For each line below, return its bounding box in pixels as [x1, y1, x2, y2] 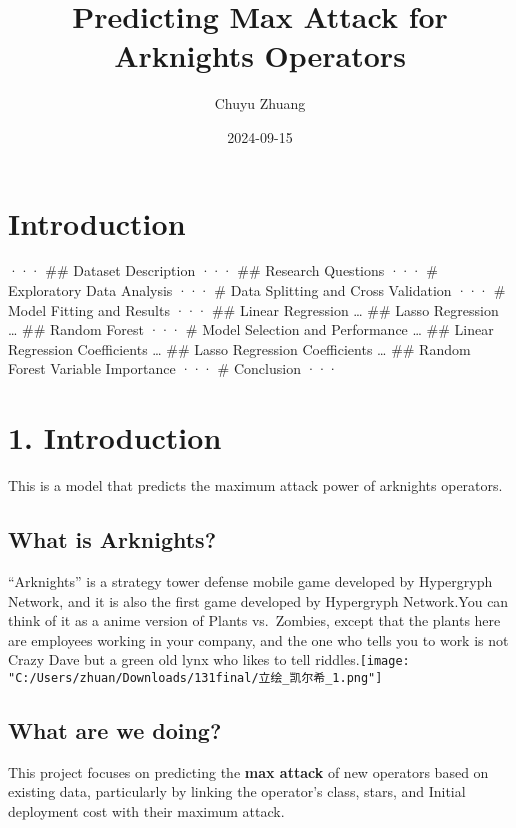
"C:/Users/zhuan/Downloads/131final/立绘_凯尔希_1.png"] [8, 670, 383, 685]
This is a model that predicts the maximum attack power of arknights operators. [8, 475, 503, 496]
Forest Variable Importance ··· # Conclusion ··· [8, 358, 339, 379]
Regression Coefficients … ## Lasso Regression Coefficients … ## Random [8, 338, 471, 359]
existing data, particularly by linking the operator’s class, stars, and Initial [8, 781, 466, 802]
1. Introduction [8, 417, 222, 458]
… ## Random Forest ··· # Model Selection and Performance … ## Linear [8, 319, 494, 340]
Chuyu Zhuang [214, 93, 306, 114]
